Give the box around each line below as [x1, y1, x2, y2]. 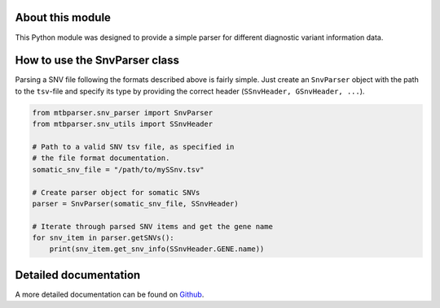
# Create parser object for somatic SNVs [32, 188, 200, 197]
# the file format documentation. [32, 154, 170, 163]
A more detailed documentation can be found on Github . [15, 289, 205, 299]
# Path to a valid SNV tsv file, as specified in [32, 142, 235, 151]
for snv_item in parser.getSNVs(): [32, 233, 174, 243]
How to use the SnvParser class [15, 54, 179, 67]
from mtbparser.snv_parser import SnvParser [32, 108, 213, 117]
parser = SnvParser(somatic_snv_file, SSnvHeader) [32, 199, 240, 208]
